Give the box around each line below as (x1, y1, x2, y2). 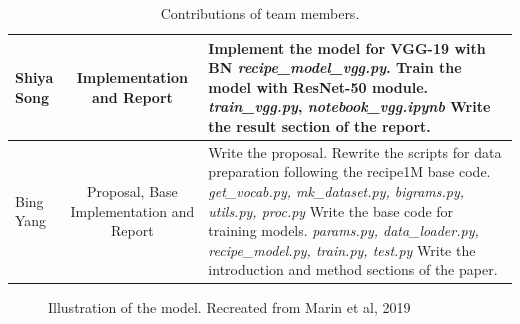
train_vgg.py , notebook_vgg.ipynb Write (208, 96, 491, 117)
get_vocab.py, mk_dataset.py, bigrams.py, (208, 181, 465, 201)
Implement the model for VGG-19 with (208, 37, 486, 58)
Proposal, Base (86, 181, 178, 201)
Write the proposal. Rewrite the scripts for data (208, 141, 502, 162)
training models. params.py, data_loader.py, (208, 220, 479, 241)
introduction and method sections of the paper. (208, 259, 498, 280)
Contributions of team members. (160, 3, 360, 23)
